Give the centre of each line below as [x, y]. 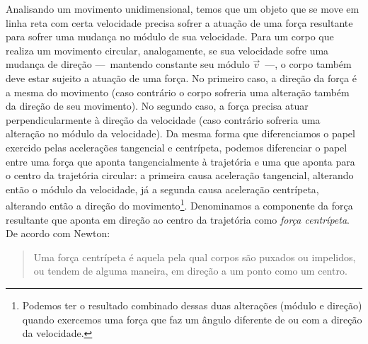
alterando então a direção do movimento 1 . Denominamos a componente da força [179, 204]
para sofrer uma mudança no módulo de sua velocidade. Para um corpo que [170, 36]
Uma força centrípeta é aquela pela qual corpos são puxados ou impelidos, [195, 257]
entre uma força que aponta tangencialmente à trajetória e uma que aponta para [180, 161]
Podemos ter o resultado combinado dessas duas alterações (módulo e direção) [192, 305]
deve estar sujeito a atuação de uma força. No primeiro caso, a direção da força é [181, 78]
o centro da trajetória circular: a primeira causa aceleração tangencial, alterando [180, 175]
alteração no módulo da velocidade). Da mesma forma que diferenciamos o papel [180, 133]
